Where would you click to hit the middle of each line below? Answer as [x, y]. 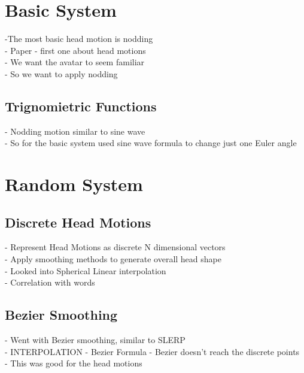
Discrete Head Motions [78, 222]
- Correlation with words [50, 282]
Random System [74, 184]
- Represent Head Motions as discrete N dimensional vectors [115, 247]
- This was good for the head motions [74, 363]
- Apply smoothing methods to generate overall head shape [113, 259]
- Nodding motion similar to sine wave [75, 131]
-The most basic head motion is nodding [79, 39]
